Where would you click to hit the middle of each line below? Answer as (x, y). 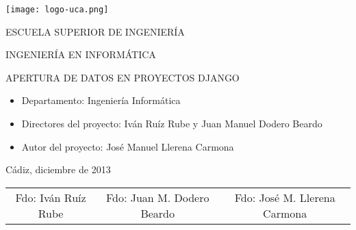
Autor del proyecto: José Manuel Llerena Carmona (128, 146)
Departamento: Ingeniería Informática (101, 100)
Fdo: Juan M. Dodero (157, 197)
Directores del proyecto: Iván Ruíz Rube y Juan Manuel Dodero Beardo (172, 124)
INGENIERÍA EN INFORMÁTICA (81, 54)
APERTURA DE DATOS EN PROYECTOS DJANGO (123, 77)
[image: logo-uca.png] (57, 10)
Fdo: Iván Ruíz (51, 197)
